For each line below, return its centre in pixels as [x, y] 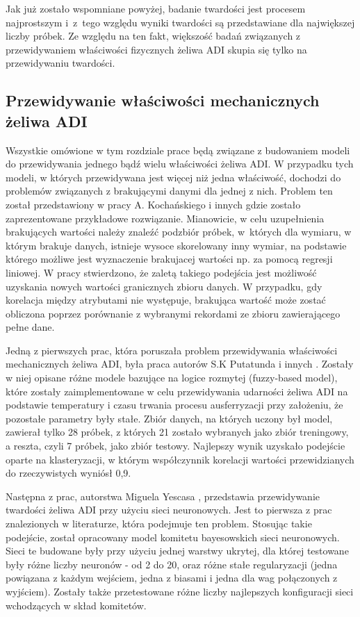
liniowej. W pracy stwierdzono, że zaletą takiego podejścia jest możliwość [161, 272]
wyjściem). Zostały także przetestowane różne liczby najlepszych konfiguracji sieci [180, 591]
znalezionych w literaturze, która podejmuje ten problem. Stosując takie [159, 523]
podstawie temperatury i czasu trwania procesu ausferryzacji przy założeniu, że [174, 405]
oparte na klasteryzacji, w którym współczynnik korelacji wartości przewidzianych [180, 459]
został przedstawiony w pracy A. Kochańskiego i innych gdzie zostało [153, 204]
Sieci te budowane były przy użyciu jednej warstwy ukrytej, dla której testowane [177, 551]
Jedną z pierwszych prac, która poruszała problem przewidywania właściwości [172, 350]
